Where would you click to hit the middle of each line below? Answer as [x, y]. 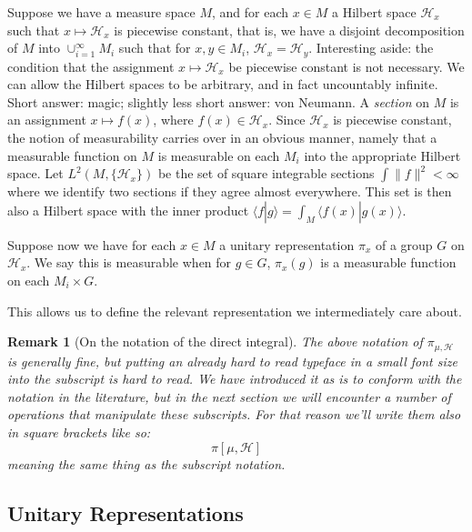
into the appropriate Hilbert [382, 155]
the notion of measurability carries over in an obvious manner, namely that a [222, 138]
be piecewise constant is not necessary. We [346, 66]
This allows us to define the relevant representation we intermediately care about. [235, 311]
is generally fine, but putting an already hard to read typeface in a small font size [232, 361]
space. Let [35, 173]
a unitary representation [287, 244]
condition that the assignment [91, 66]
